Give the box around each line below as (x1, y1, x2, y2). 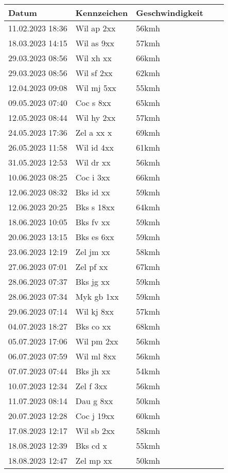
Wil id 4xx (75, 141, 114, 153)
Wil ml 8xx (75, 350, 116, 362)
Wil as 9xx (75, 37, 114, 49)
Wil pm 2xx (75, 335, 118, 347)
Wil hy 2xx (75, 112, 116, 123)
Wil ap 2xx (75, 22, 116, 34)
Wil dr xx (75, 156, 111, 168)
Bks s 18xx (75, 201, 115, 213)
